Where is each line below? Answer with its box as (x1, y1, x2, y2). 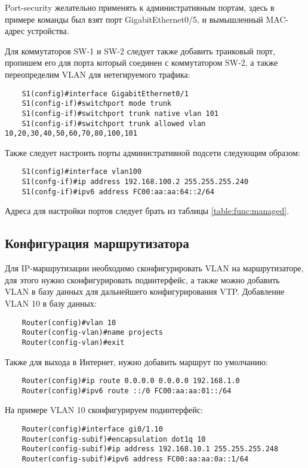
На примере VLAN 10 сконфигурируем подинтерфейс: (5, 403, 203, 416)
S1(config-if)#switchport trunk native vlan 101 (21, 109, 218, 118)
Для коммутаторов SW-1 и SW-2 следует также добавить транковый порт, (5, 44, 275, 57)
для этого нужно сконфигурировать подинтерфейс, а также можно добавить (5, 273, 280, 286)
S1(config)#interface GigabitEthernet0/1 (21, 89, 189, 98)
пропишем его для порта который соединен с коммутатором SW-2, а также (5, 56, 278, 69)
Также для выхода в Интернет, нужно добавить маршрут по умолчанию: (5, 355, 268, 368)
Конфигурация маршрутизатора (5, 234, 189, 252)
